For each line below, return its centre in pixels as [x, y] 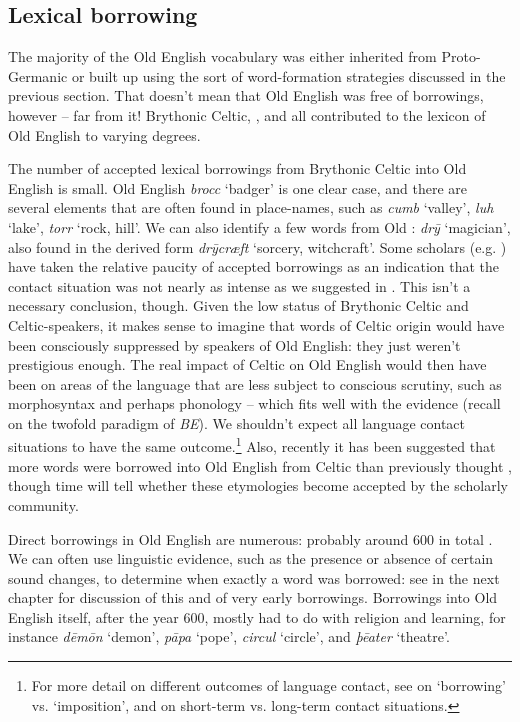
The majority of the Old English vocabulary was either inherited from [222, 56]
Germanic [38, 75]
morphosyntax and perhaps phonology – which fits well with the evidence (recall [254, 403]
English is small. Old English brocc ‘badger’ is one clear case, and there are [238, 187]
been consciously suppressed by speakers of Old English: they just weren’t [234, 344]
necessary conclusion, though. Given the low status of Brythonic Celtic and [238, 305]
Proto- [461, 56]
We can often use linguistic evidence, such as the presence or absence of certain [251, 558]
